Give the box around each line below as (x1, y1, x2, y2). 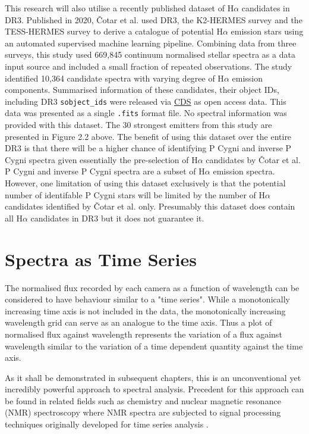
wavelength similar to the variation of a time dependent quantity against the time (5, 339, 303, 352)
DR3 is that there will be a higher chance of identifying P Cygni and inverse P (5, 142, 292, 154)
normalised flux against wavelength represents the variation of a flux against (5, 327, 282, 340)
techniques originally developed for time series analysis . (5, 418, 209, 430)
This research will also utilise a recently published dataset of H (5, 2, 234, 14)
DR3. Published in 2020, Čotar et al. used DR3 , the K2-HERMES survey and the (5, 13, 302, 26)
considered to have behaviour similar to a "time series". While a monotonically (5, 293, 290, 305)
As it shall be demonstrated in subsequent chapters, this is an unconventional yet (5, 371, 301, 383)
